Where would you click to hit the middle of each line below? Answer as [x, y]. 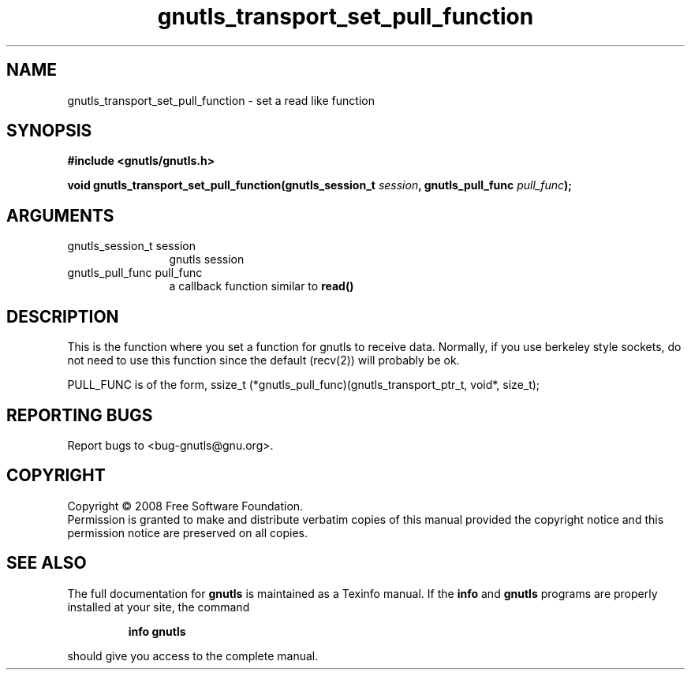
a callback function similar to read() [261, 286]
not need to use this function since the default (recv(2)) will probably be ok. [263, 360]
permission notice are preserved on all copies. [187, 532]
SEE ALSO [47, 563]
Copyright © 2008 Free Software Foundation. [185, 506]
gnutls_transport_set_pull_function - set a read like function [221, 100]
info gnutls [157, 631]
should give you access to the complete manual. [193, 655]
